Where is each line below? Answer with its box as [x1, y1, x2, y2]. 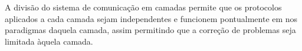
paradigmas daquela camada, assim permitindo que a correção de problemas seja [5, 24, 296, 36]
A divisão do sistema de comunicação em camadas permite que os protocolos [5, 1, 282, 13]
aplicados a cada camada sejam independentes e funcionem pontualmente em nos [5, 12, 298, 24]
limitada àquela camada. [5, 35, 93, 47]
